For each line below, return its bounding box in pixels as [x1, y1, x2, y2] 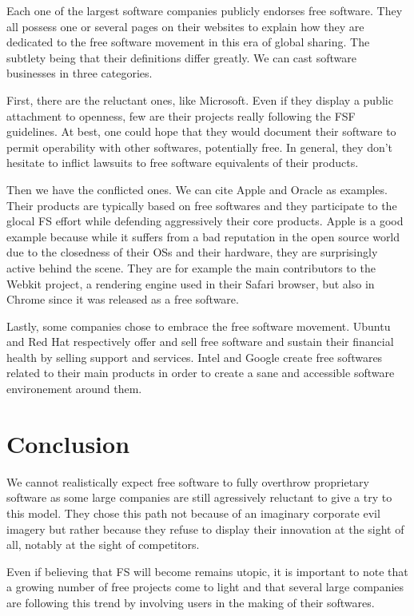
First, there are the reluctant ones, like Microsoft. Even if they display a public [6, 91, 393, 108]
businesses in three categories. [6, 65, 153, 81]
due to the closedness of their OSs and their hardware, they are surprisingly [6, 244, 378, 260]
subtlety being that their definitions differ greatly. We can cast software [6, 49, 356, 66]
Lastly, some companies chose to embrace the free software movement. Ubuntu [6, 317, 391, 334]
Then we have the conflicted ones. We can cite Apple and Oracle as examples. [6, 181, 388, 197]
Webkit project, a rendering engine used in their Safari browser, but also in [6, 275, 375, 292]
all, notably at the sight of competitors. [6, 536, 200, 553]
